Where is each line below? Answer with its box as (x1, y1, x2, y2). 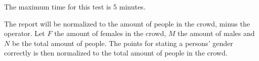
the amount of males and (178, 28, 255, 38)
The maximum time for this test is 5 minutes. (4, 1, 146, 11)
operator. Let (4, 28, 45, 38)
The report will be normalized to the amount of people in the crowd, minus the (4, 18, 250, 28)
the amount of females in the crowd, (54, 28, 166, 38)
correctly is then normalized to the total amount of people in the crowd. (4, 47, 228, 58)
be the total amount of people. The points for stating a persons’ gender (12, 37, 233, 48)
